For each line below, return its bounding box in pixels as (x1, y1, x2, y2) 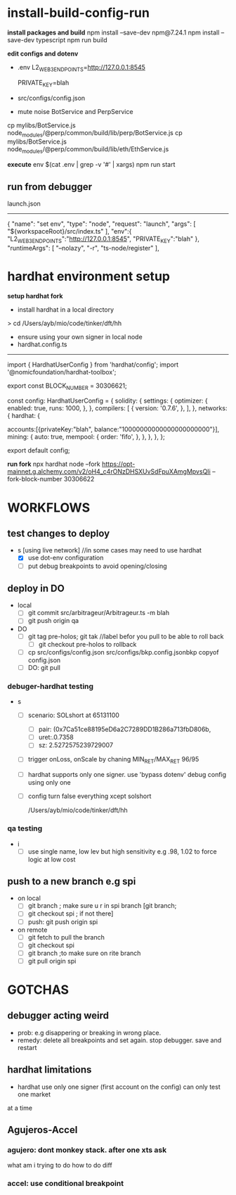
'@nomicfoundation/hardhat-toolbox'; (7, 367, 117, 376)
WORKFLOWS (7, 500, 91, 515)
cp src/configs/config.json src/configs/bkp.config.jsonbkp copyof (27, 647, 219, 656)
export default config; (7, 446, 70, 455)
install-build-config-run (7, 5, 150, 21)
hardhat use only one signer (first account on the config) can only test (17, 1082, 221, 1091)
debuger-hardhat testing (7, 681, 93, 691)
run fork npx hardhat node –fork (7, 460, 100, 469)
